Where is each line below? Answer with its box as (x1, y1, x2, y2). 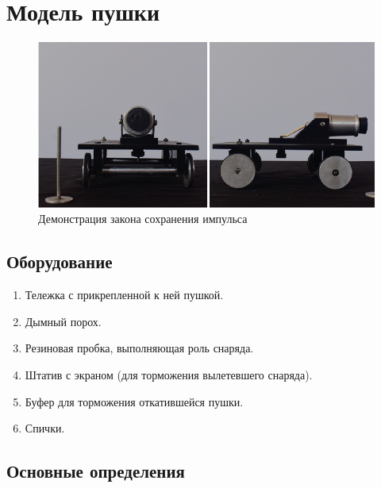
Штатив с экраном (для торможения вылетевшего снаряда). (25, 366, 313, 382)
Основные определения (6, 459, 185, 483)
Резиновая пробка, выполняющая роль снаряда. (25, 340, 254, 356)
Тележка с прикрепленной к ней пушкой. (25, 286, 224, 303)
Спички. (25, 420, 65, 436)
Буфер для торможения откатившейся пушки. (25, 393, 244, 409)
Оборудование (6, 249, 113, 274)
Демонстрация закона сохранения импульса (38, 210, 248, 227)
